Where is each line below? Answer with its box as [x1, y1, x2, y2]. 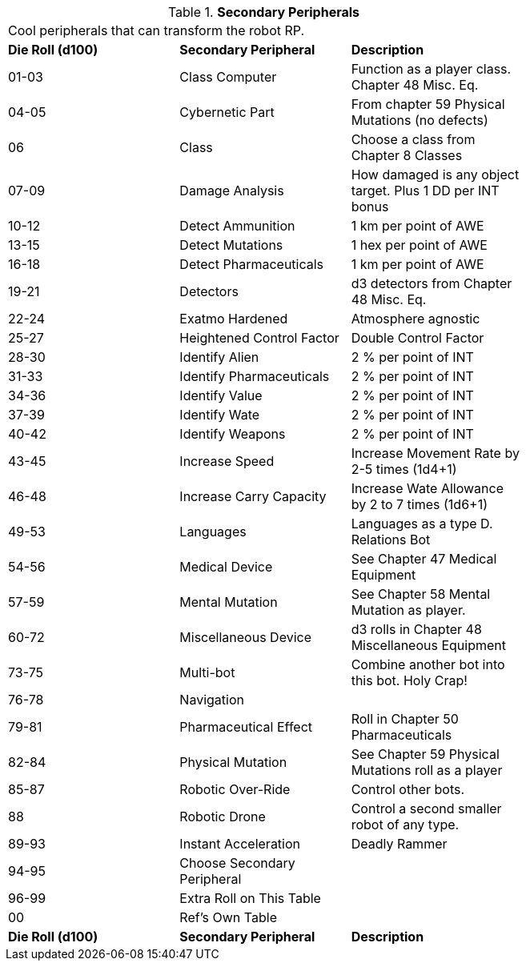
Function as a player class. [351, 61, 512, 77]
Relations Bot [351, 532, 431, 548]
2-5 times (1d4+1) [351, 461, 457, 477]
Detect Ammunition [179, 218, 295, 234]
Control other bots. [351, 781, 465, 797]
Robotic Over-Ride [179, 781, 291, 797]
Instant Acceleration [179, 836, 301, 852]
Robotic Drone [179, 809, 266, 825]
